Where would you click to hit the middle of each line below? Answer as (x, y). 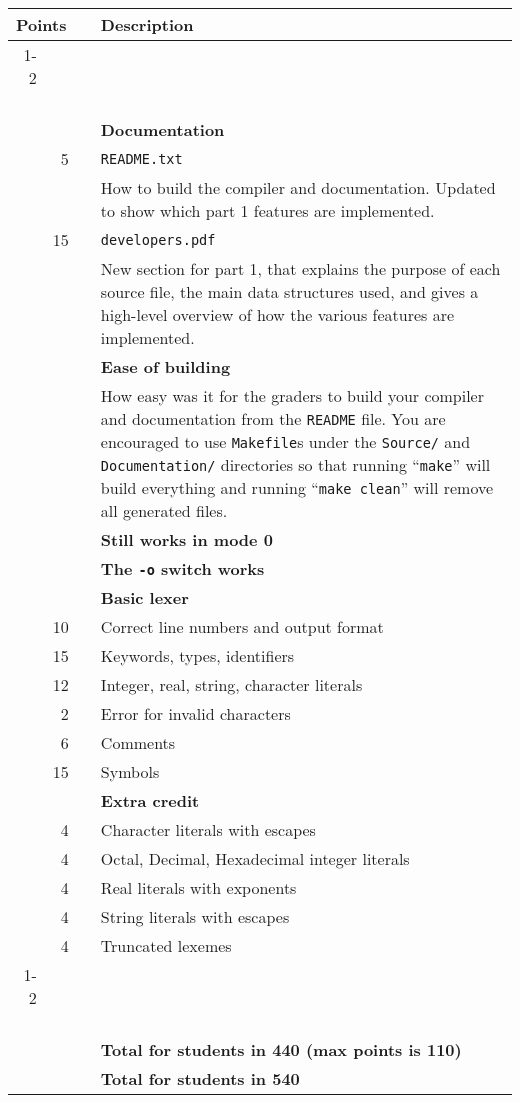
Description (147, 24)
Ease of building (165, 366)
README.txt (141, 158)
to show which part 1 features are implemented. (267, 210)
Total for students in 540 (200, 1078)
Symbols (130, 771)
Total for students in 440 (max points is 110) (281, 1049)
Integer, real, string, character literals (231, 684)
